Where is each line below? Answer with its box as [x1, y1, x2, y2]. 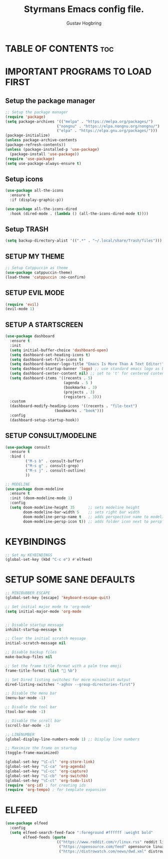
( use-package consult [5, 445, 50, 450]
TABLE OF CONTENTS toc [5, 43, 114, 54]
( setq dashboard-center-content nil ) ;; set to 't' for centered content [9, 371, 166, 376]
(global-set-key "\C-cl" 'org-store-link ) [5, 759, 95, 765]
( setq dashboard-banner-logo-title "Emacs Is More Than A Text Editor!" [9, 362, 164, 367]
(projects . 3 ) [63, 389, 95, 394]
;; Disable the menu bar [5, 691, 57, 696]
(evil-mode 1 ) [5, 307, 35, 312]
